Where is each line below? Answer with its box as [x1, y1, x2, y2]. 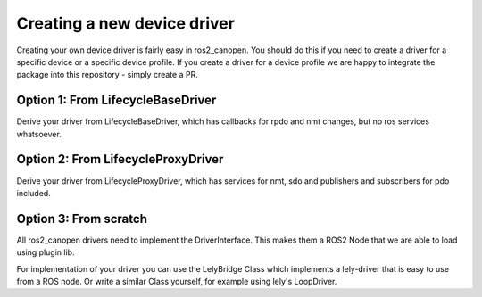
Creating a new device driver [16, 13, 236, 33]
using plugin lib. [16, 247, 75, 258]
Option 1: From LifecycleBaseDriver [16, 93, 217, 108]
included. [16, 187, 51, 198]
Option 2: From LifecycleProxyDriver [16, 152, 224, 167]
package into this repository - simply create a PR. [16, 70, 198, 80]
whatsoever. [16, 128, 62, 139]
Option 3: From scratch [16, 210, 147, 227]
